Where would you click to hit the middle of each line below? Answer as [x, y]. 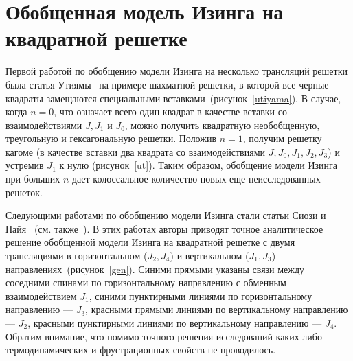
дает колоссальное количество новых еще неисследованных [196, 179]
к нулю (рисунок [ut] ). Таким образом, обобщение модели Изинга [198, 165]
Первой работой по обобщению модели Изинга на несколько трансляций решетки [176, 71]
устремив [25, 165]
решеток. [24, 192]
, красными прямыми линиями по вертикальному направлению [217, 309]
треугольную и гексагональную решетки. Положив [111, 138]
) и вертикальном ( [209, 256]
